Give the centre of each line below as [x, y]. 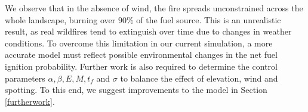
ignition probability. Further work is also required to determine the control [141, 66]
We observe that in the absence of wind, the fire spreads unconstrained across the [154, 8]
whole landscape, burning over [60, 19]
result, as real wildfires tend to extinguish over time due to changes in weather [148, 31]
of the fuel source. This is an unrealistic [209, 19]
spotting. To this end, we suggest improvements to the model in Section [136, 90]
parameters [25, 78]
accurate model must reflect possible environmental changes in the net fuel [141, 55]
